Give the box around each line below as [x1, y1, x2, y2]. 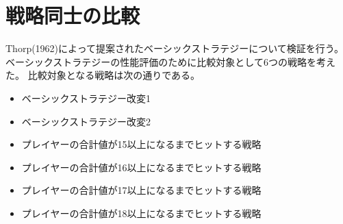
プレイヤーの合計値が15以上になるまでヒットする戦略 [21, 137, 262, 151]
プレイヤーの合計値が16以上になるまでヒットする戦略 [21, 160, 262, 174]
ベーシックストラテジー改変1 [21, 90, 151, 105]
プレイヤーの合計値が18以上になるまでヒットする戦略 [21, 206, 262, 220]
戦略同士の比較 [5, 1, 140, 29]
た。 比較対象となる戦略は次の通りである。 [5, 68, 201, 82]
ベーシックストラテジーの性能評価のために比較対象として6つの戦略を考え [5, 54, 335, 69]
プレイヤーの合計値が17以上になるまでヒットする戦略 [21, 183, 262, 197]
